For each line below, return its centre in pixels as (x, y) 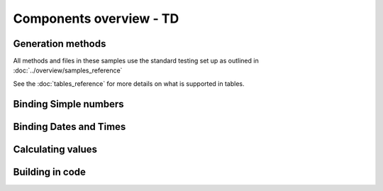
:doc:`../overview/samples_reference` (68, 70)
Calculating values (55, 149)
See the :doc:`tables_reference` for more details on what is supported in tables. (129, 83)
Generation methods (60, 44)
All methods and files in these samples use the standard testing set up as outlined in (136, 61)
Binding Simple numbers (68, 104)
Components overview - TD (96, 18)
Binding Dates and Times (70, 127)
